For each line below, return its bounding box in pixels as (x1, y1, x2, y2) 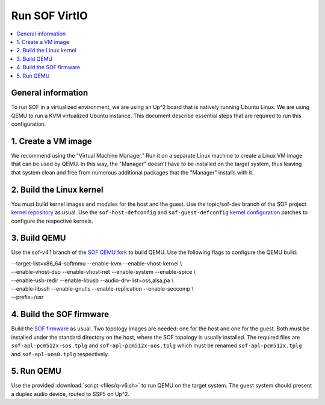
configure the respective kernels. (11, 217, 93, 224)
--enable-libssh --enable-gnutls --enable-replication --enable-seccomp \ (11, 285, 194, 292)
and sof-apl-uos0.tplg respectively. (11, 350, 110, 357)
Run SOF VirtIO (11, 9, 88, 22)
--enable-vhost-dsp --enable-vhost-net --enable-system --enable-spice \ (11, 268, 196, 276)
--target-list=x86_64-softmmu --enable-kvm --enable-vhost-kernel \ (11, 259, 182, 267)
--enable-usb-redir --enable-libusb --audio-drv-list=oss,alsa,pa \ (11, 277, 174, 284)
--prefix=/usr (11, 294, 44, 301)
